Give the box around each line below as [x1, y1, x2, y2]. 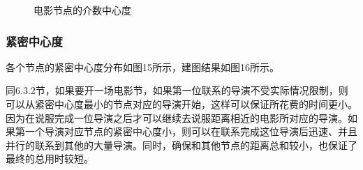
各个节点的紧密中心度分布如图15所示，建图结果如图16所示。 [6, 59, 279, 74]
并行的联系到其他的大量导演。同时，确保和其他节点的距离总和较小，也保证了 [6, 137, 357, 152]
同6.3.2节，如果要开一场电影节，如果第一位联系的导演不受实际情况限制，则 [6, 83, 348, 98]
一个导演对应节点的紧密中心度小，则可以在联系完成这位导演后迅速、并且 [24, 124, 357, 139]
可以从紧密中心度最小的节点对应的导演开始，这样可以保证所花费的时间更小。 [6, 97, 357, 111]
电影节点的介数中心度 [34, 3, 131, 17]
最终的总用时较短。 [6, 151, 94, 166]
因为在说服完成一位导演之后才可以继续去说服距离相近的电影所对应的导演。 [6, 110, 348, 125]
